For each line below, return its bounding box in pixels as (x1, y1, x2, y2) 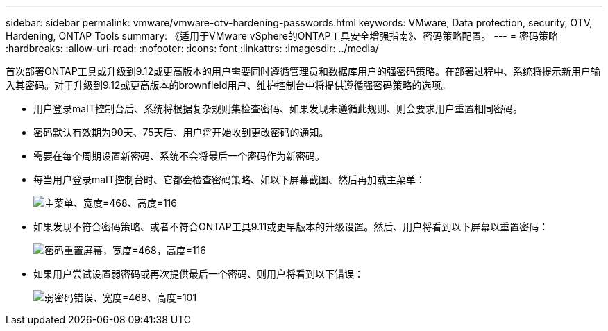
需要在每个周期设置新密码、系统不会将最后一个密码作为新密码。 (33, 150, 325, 162)
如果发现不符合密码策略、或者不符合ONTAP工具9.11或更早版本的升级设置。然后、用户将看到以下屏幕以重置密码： (33, 221, 549, 232)
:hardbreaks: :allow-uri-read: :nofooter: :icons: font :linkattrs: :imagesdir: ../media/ (6, 42, 379, 54)
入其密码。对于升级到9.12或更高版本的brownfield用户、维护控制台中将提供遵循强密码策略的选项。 (6, 79, 451, 91)
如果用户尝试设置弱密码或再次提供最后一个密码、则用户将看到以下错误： (33, 268, 364, 280)
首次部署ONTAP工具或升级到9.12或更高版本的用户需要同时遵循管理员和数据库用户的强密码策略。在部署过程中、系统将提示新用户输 (6, 65, 601, 77)
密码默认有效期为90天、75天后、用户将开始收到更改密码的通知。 (33, 126, 329, 138)
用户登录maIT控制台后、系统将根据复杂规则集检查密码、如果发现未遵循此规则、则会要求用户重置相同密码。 (33, 103, 523, 114)
